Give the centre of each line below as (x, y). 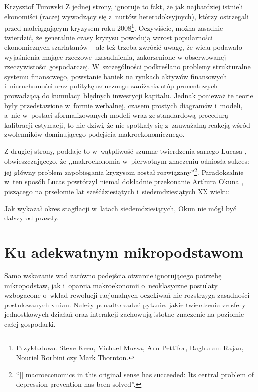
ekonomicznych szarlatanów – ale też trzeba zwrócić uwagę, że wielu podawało (123, 47)
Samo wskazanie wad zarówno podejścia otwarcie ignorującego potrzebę (113, 275)
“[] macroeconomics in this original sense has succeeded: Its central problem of (135, 374)
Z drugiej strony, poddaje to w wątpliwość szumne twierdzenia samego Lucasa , (126, 151)
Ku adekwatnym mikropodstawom (124, 251)
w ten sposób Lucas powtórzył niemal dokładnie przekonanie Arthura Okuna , (124, 182)
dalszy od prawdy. (32, 218)
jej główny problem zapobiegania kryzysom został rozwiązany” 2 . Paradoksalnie (124, 171)
